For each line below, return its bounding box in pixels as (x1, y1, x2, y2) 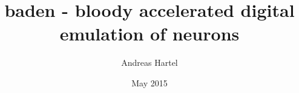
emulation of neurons (59, 21, 240, 46)
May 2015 (131, 76, 168, 89)
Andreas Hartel (121, 56, 178, 69)
